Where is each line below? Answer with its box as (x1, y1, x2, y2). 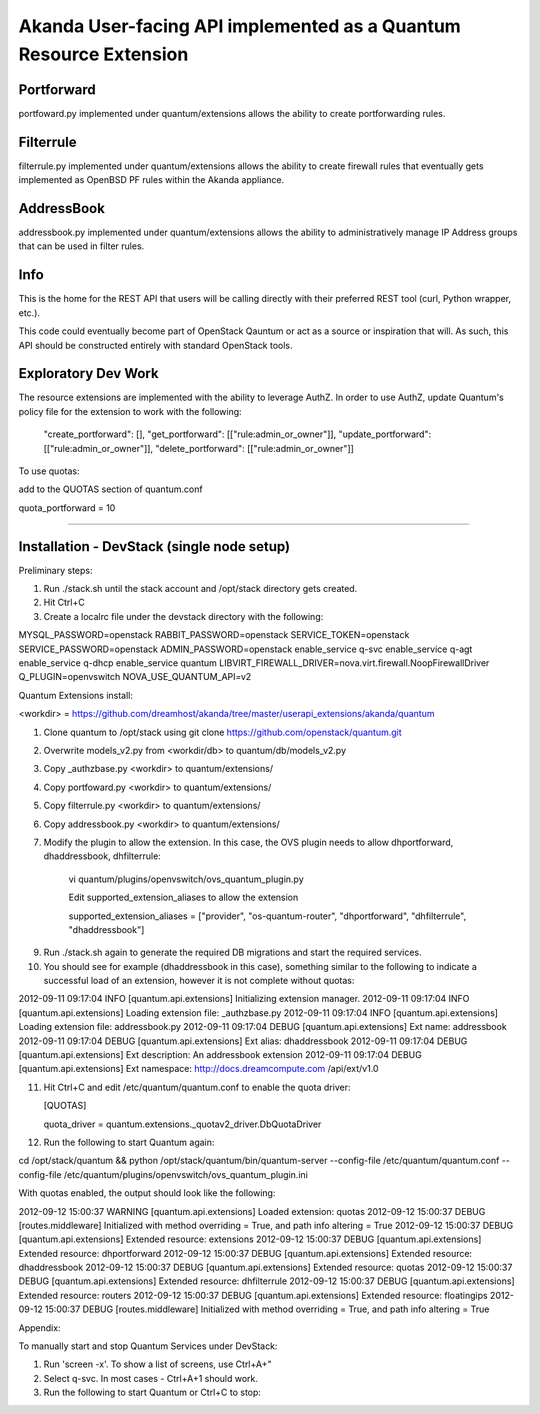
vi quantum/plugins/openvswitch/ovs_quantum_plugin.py (68, 873, 304, 885)
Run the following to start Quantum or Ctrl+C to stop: (43, 1386, 262, 1399)
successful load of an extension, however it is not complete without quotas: (43, 975, 355, 987)
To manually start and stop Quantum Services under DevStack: (18, 1340, 278, 1352)
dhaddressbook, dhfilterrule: (43, 850, 162, 862)
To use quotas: (18, 465, 80, 477)
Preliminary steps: (18, 564, 93, 576)
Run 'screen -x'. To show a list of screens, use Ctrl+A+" (43, 1358, 272, 1370)
